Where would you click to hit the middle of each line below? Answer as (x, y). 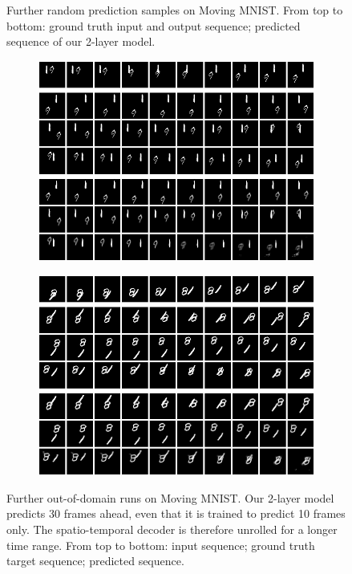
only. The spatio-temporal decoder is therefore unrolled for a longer (172, 529)
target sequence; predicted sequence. (95, 561)
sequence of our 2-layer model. (81, 41)
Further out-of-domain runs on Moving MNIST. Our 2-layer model (170, 497)
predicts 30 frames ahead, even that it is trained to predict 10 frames (176, 513)
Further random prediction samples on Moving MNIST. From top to (175, 10)
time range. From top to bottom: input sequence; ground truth (161, 545)
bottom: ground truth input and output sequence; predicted (154, 25)
